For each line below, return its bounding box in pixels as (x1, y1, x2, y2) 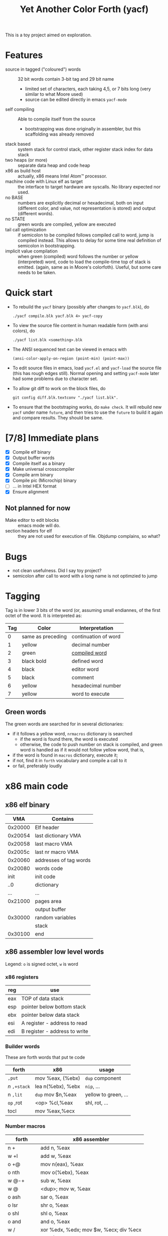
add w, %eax (40, 1152, 71, 1159)
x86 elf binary (5, 800, 50, 809)
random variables (35, 914, 76, 921)
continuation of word (72, 633, 121, 640)
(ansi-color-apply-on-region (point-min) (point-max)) (12, 356, 130, 361)
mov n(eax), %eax (40, 1160, 84, 1167)
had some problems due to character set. (12, 376, 98, 382)
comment (72, 674, 94, 681)
